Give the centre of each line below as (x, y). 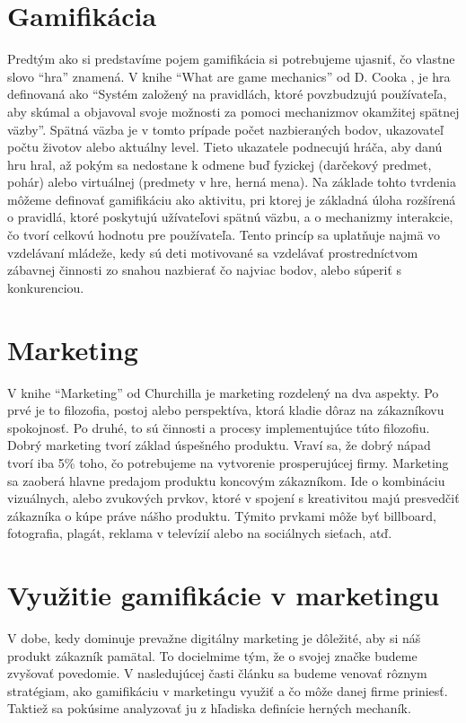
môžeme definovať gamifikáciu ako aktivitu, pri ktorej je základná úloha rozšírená (232, 199)
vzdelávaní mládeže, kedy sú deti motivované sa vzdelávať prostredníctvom (213, 252)
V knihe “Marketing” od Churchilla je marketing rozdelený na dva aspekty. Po (223, 392)
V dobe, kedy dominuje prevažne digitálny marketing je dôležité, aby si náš (214, 638)
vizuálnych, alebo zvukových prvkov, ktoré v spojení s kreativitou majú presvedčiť (233, 498)
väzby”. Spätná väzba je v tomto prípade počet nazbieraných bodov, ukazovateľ (225, 129)
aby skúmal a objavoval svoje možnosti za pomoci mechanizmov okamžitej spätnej (233, 111)
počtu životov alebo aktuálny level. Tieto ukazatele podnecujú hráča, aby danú (225, 147)
